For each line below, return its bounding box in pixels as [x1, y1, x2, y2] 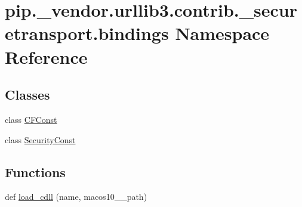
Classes [5, 85, 50, 104]
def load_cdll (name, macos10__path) [5, 190, 147, 203]
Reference [5, 44, 88, 69]
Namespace [175, 21, 270, 45]
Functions [5, 162, 66, 181]
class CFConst [5, 113, 57, 125]
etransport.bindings [5, 21, 169, 45]
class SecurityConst [5, 133, 76, 146]
